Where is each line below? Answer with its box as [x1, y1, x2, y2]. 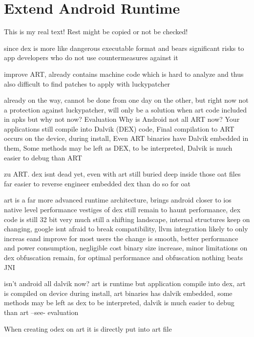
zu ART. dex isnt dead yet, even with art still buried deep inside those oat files [4, 169, 241, 179]
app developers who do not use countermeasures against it [4, 52, 178, 63]
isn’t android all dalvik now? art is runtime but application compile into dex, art [4, 278, 246, 289]
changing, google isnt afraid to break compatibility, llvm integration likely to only [4, 224, 248, 234]
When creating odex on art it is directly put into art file [4, 323, 172, 334]
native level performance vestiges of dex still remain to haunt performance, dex [4, 204, 241, 215]
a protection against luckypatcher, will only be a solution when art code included [4, 104, 247, 114]
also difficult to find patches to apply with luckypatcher [4, 78, 170, 89]
